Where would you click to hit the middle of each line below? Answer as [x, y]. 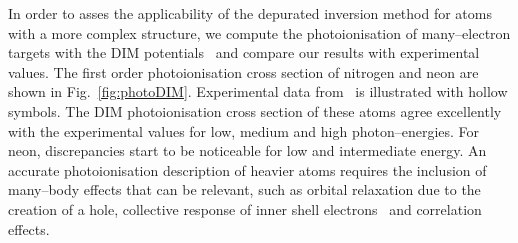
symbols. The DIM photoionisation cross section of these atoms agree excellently [255, 110]
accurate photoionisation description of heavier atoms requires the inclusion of [247, 169]
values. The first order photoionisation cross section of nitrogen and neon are [243, 71]
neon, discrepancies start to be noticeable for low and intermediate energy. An [247, 150]
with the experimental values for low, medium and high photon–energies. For [244, 130]
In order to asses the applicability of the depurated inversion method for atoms [250, 13]
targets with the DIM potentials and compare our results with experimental [244, 52]
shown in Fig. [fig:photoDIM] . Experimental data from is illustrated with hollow [258, 91]
